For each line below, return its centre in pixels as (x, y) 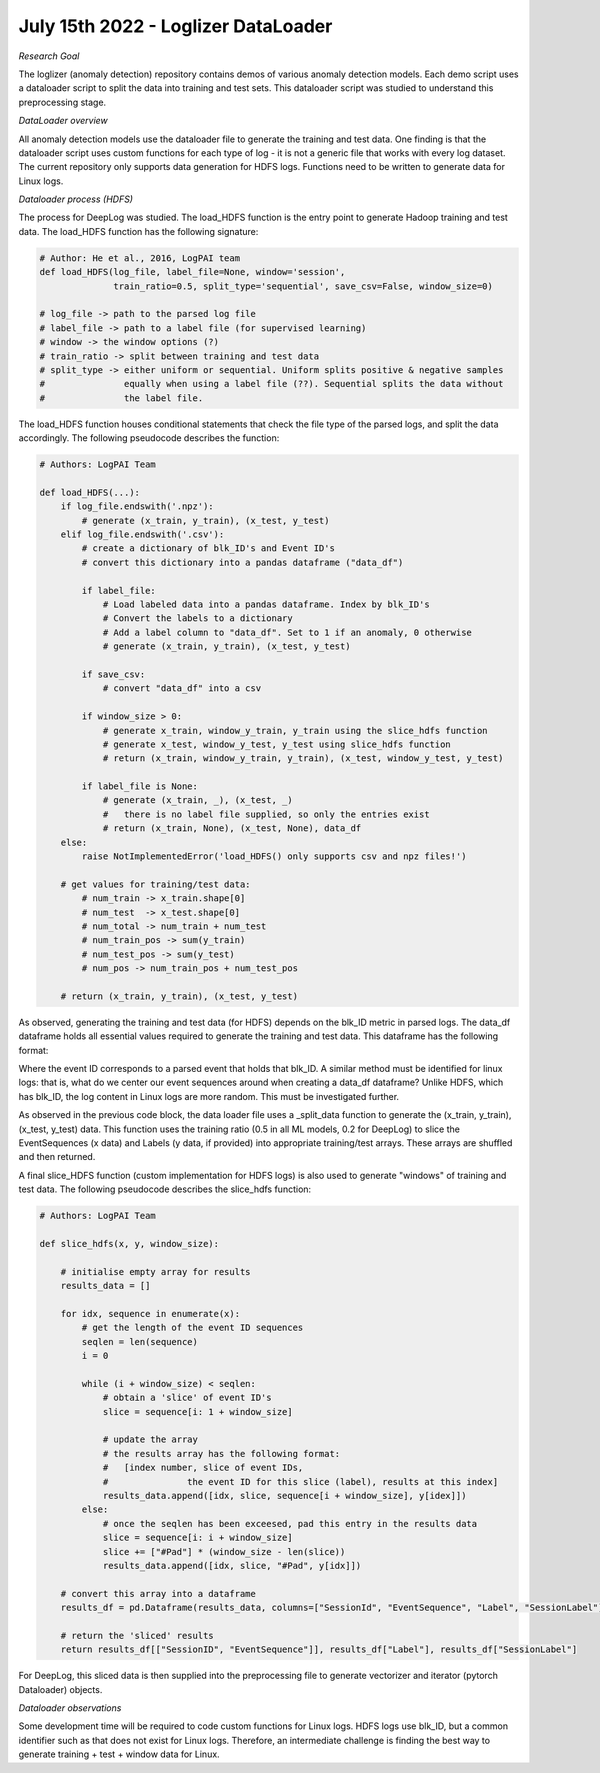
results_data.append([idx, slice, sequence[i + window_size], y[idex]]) (284, 1496)
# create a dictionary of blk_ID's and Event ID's (208, 548)
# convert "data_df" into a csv (182, 688)
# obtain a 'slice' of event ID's (187, 1398)
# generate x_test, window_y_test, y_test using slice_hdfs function (277, 744)
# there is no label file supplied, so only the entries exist (266, 814)
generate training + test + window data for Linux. (119, 1754)
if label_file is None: (140, 786)
